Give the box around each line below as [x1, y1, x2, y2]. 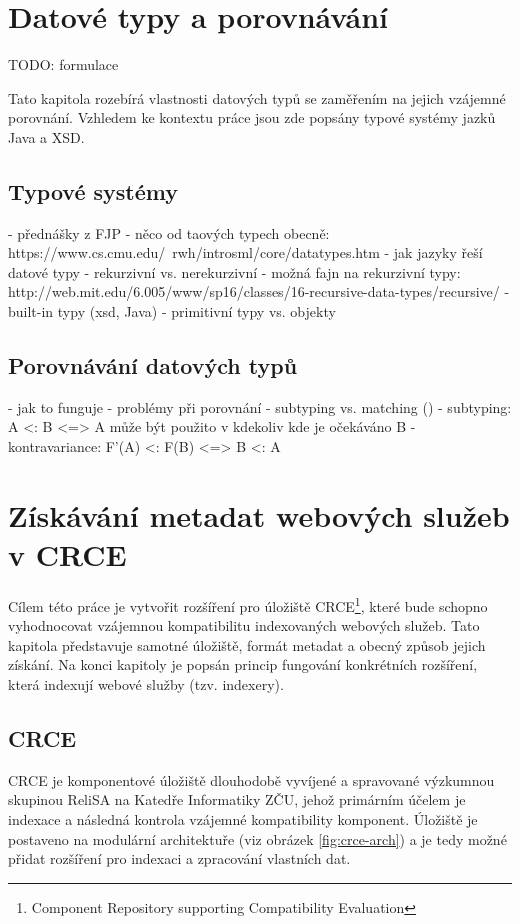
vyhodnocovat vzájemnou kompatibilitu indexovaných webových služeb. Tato [8, 615, 480, 636]
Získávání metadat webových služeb [8, 494, 510, 535]
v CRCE [8, 534, 127, 575]
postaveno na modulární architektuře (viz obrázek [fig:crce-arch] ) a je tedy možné [8, 828, 507, 849]
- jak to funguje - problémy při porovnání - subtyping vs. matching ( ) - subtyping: [8, 396, 512, 417]
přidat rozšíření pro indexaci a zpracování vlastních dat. [8, 848, 351, 869]
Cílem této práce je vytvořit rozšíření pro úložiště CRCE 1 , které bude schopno [8, 592, 488, 616]
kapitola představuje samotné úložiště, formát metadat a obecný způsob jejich [8, 634, 486, 655]
